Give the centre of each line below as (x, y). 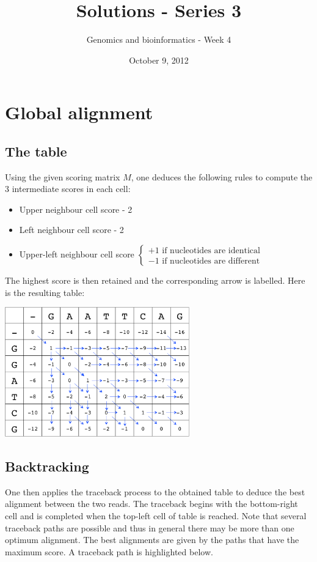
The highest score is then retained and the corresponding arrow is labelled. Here (155, 280)
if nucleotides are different (211, 261)
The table (36, 151)
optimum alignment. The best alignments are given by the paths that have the (152, 540)
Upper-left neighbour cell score (77, 254)
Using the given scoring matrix (63, 176)
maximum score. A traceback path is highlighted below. (109, 551)
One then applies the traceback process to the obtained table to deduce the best (155, 491)
